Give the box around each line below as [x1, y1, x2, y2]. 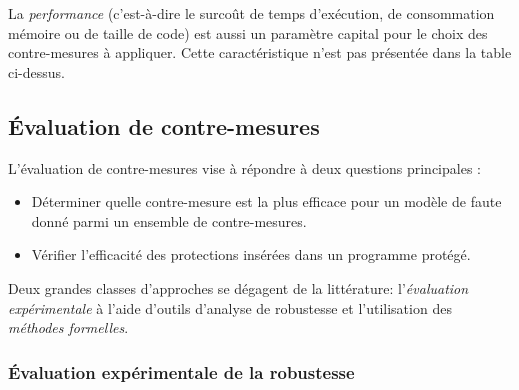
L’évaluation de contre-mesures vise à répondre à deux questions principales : [8, 157, 481, 178]
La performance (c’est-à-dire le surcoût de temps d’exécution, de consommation [8, 3, 495, 23]
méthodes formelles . [8, 317, 129, 338]
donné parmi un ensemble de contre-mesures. [31, 210, 307, 231]
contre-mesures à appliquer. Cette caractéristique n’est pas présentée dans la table [8, 42, 512, 63]
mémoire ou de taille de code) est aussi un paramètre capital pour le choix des [8, 22, 488, 43]
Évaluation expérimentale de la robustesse [8, 359, 355, 384]
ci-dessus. [8, 61, 65, 82]
